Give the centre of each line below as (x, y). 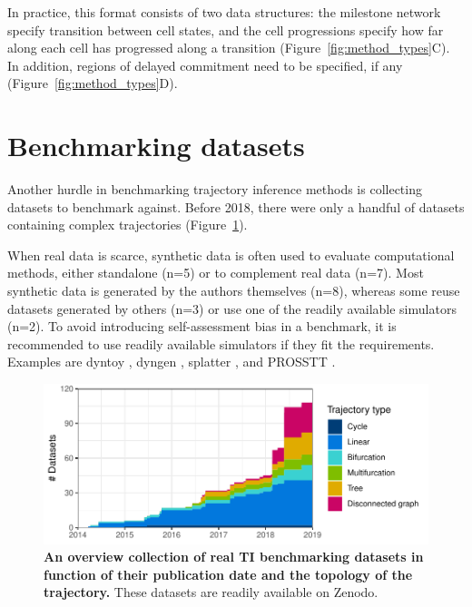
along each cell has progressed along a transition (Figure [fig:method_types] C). (229, 48)
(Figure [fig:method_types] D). (93, 83)
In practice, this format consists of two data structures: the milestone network (224, 12)
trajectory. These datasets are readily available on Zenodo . (211, 592)
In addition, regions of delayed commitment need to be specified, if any (205, 65)
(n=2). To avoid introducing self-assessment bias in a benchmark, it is (202, 326)
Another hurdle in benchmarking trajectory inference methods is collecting (215, 189)
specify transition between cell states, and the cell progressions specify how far (226, 29)
